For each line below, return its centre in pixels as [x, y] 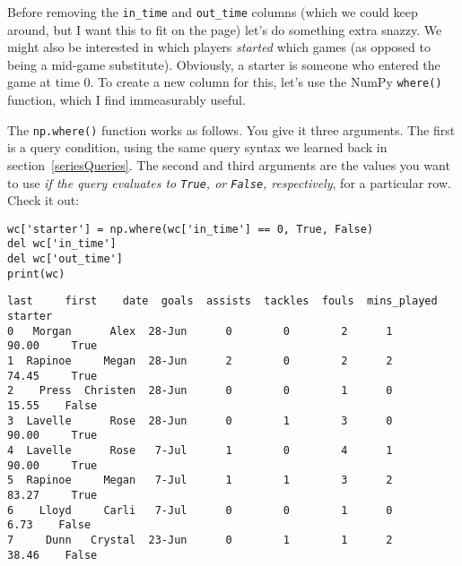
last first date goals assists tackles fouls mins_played [222, 301]
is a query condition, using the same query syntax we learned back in [197, 147]
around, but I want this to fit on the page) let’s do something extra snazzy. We [225, 29]
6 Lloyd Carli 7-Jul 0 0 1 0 [200, 510]
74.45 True [52, 376]
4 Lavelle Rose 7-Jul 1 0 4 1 [200, 450]
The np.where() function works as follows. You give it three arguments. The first [231, 129]
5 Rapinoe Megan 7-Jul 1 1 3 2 [200, 480]
